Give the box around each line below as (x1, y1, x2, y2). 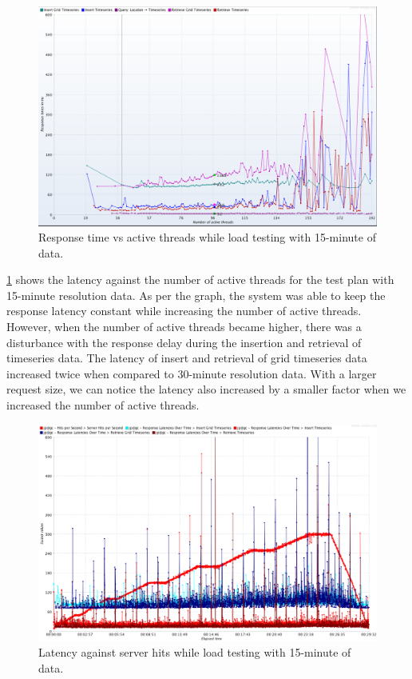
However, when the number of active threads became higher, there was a (6, 318, 362, 335)
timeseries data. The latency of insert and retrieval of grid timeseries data (6, 349, 367, 366)
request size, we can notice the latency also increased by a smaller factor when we (6, 381, 406, 397)
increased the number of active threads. (6, 397, 200, 413)
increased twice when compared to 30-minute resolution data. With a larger (6, 365, 377, 381)
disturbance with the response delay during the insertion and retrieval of (6, 334, 362, 350)
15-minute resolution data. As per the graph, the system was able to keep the (6, 286, 386, 303)
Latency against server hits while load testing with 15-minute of (38, 644, 351, 661)
